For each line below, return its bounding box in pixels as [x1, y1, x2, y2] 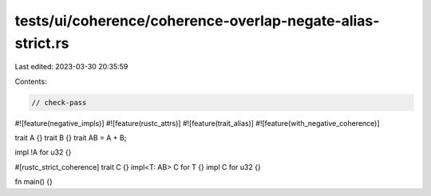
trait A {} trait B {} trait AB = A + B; [14, 133, 127, 143]
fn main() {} [14, 177, 53, 186]
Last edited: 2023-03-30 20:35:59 [14, 62, 129, 72]
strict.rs [14, 34, 69, 52]
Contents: [14, 76, 47, 86]
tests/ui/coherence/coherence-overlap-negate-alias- [14, 12, 380, 29]
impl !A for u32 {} [14, 147, 72, 157]
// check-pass [31, 98, 87, 107]
